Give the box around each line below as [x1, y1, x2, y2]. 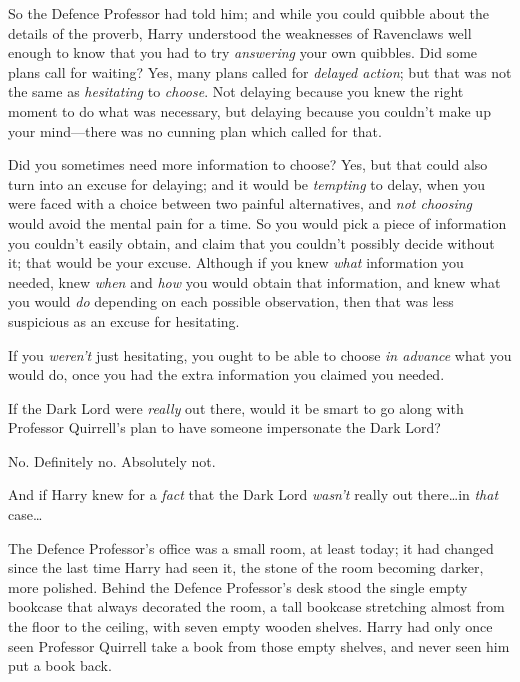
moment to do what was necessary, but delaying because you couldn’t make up [8, 100, 491, 121]
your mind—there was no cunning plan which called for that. [8, 120, 382, 141]
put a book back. [8, 655, 112, 676]
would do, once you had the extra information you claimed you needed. [8, 364, 445, 385]
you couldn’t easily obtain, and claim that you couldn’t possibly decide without [8, 232, 495, 253]
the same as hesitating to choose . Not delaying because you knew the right [8, 81, 464, 102]
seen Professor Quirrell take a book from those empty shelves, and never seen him [8, 635, 510, 656]
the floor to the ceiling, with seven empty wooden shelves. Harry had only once [8, 616, 493, 637]
